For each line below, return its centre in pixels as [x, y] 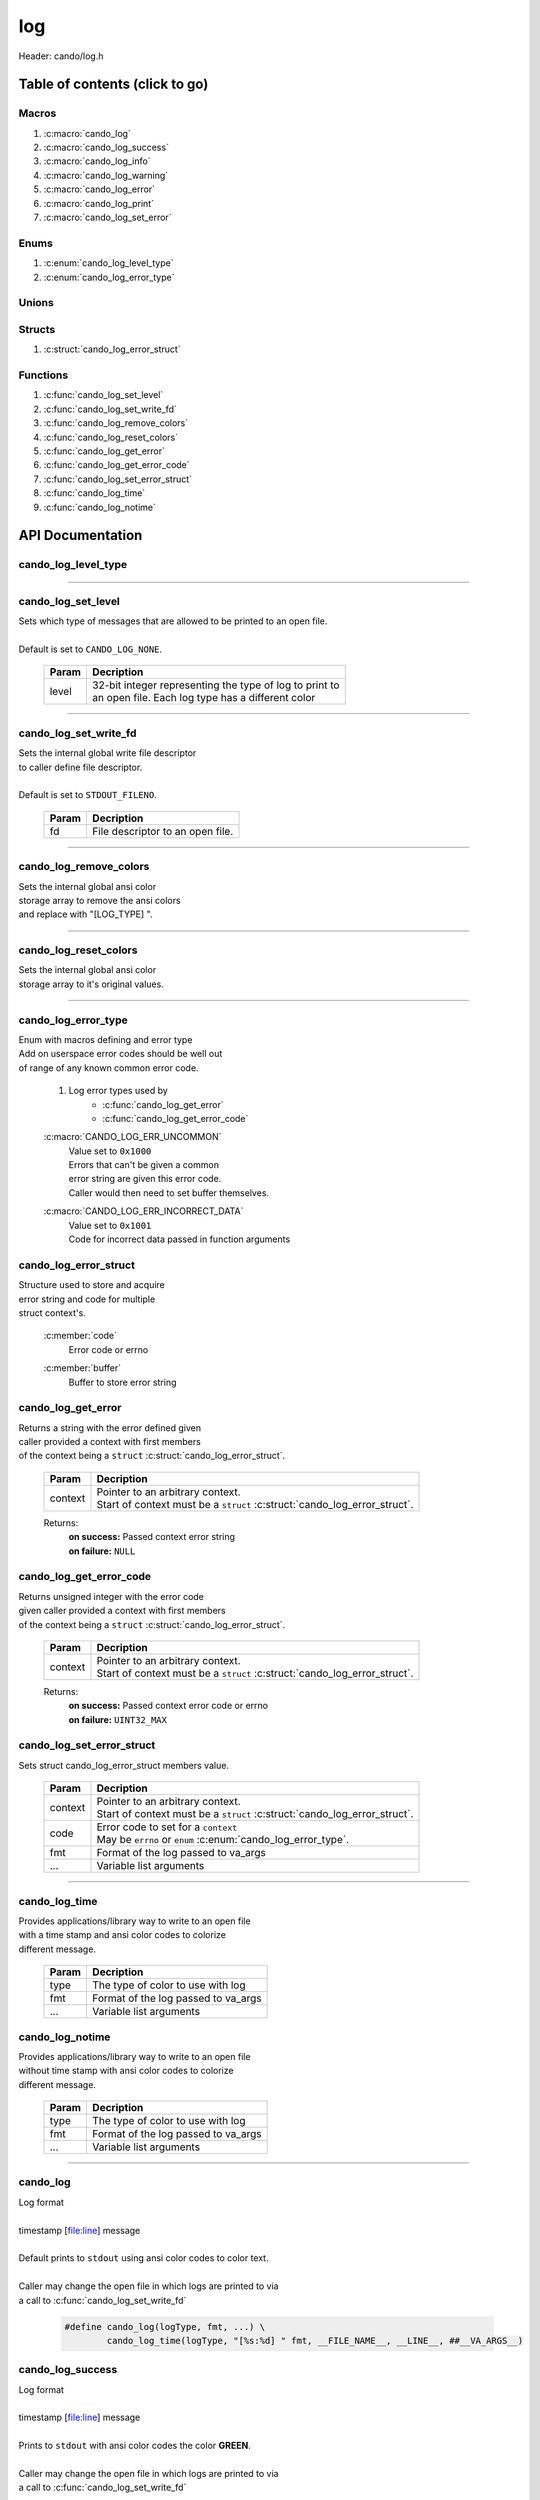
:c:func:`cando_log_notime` [100, 507]
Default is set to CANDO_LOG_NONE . [90, 649]
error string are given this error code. [145, 1179]
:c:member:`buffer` [82, 1368]
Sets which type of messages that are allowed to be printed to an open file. [173, 621]
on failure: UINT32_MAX [117, 1719]
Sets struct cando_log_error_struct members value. [124, 1765]
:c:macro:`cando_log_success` [106, 147]
